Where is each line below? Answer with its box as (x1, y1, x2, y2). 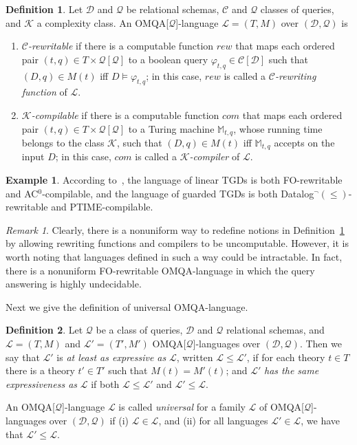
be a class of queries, (96, 323, 183, 337)
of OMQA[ (259, 400, 304, 414)
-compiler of (189, 149, 240, 164)
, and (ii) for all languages (158, 413, 268, 427)
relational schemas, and (226, 323, 325, 337)
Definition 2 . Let (6, 323, 83, 337)
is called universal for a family (118, 400, 246, 414)
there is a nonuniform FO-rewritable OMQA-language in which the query (6, 263, 315, 277)
